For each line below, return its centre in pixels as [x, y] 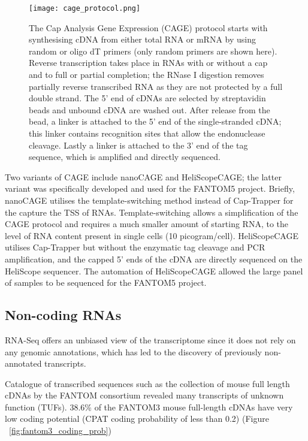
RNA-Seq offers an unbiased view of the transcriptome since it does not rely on [150, 339]
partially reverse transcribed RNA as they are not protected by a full [156, 86]
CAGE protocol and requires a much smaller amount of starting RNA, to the [147, 224]
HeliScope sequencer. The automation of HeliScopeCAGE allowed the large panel [154, 271]
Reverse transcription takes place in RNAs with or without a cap [148, 63]
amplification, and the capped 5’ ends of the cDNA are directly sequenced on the [154, 259]
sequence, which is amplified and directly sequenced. [125, 157]
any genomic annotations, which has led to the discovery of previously [133, 351]
